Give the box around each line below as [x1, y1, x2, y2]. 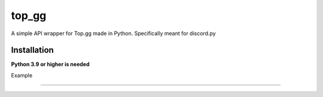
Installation [11, 45, 54, 55]
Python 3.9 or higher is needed [11, 61, 90, 68]
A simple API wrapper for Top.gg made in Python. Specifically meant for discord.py [11, 30, 216, 37]
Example [11, 71, 33, 79]
